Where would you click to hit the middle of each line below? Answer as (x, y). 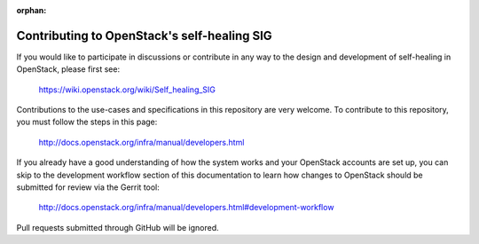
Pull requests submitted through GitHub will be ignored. (118, 227)
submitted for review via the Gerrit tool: (88, 187)
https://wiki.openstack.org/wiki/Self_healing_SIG (127, 90)
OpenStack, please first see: (68, 69)
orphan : (31, 10)
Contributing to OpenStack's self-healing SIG (144, 35)
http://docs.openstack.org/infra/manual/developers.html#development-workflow (186, 208)
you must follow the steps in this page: (87, 122)
